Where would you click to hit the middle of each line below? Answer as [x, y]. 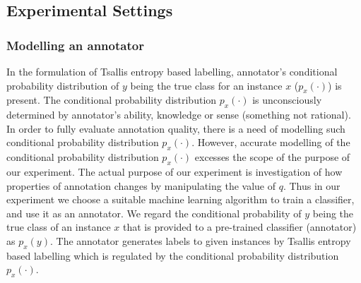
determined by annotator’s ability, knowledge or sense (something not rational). [179, 115]
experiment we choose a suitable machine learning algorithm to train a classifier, [180, 199]
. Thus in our [312, 185]
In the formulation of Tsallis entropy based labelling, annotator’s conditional [172, 71]
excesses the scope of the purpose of [272, 157]
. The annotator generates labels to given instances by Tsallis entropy [200, 240]
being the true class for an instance [206, 85]
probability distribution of [63, 85]
